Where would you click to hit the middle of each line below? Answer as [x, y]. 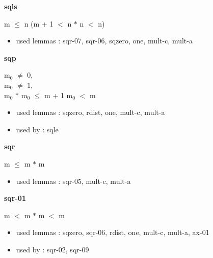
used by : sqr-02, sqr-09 [52, 249]
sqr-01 [15, 198]
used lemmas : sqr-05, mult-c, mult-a [73, 181]
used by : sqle [37, 129]
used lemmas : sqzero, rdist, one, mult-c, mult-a [90, 112]
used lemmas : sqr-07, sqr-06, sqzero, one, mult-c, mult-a [104, 41]
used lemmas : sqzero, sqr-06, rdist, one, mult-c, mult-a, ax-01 [113, 232]
